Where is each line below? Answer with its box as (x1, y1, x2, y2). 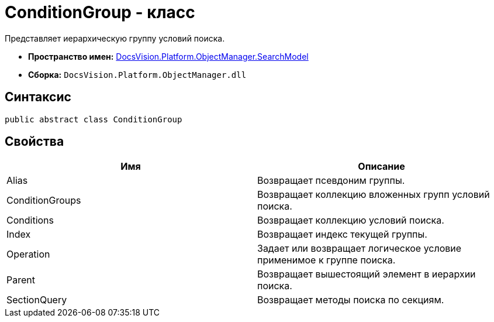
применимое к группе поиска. (257, 254, 396, 266)
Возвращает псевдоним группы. (257, 174, 405, 187)
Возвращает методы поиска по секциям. (257, 294, 444, 306)
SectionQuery (6, 294, 67, 306)
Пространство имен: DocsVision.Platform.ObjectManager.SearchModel (28, 51, 309, 61)
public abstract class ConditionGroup (5, 114, 182, 124)
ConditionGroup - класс (5, 2, 195, 22)
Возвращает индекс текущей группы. (257, 228, 427, 241)
